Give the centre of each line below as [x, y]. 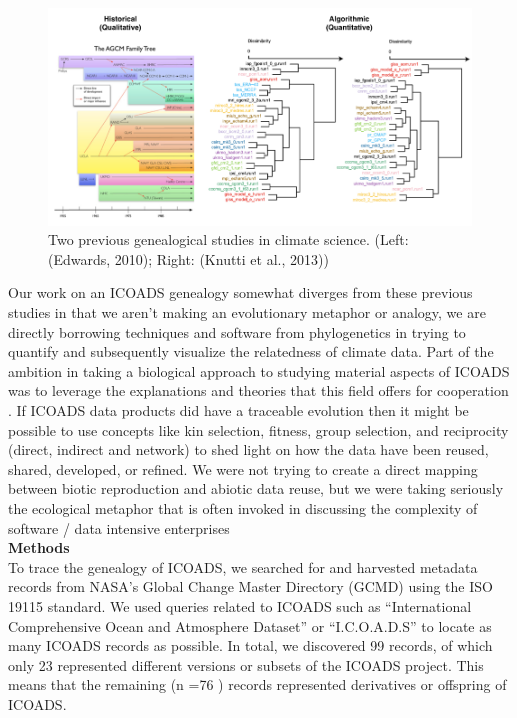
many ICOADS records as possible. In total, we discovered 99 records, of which [250, 645]
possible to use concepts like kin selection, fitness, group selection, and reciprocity [258, 429]
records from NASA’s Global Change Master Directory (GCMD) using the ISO [250, 586]
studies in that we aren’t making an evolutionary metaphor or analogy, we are [247, 312]
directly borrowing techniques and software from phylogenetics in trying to [237, 331]
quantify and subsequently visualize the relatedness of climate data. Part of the [251, 351]
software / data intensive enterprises [119, 527]
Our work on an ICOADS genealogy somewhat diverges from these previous [240, 292]
